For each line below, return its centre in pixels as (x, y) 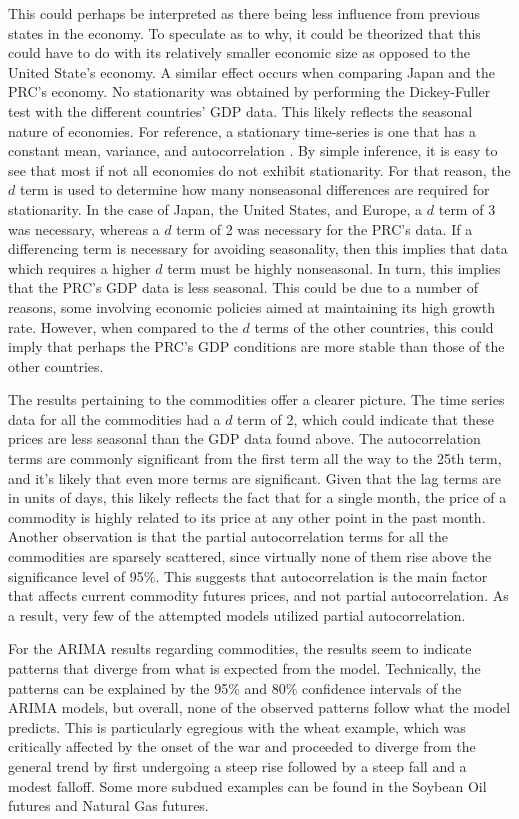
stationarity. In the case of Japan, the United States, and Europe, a (215, 208)
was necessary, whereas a (84, 228)
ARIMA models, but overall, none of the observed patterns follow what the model (259, 707)
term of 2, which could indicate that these (365, 418)
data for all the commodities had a (114, 418)
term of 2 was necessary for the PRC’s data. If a (324, 228)
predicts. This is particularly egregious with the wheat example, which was (237, 726)
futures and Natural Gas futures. (108, 805)
